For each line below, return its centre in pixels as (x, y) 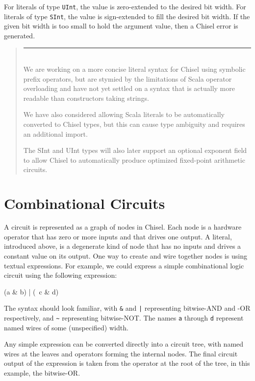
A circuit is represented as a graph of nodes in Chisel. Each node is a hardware (123, 227)
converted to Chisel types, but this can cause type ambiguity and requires (134, 124)
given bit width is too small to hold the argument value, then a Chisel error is (121, 26)
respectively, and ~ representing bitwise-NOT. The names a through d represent (124, 317)
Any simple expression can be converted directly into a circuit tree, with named (124, 344)
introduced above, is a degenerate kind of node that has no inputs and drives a (123, 246)
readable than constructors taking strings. (86, 98)
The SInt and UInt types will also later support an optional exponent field (135, 150)
